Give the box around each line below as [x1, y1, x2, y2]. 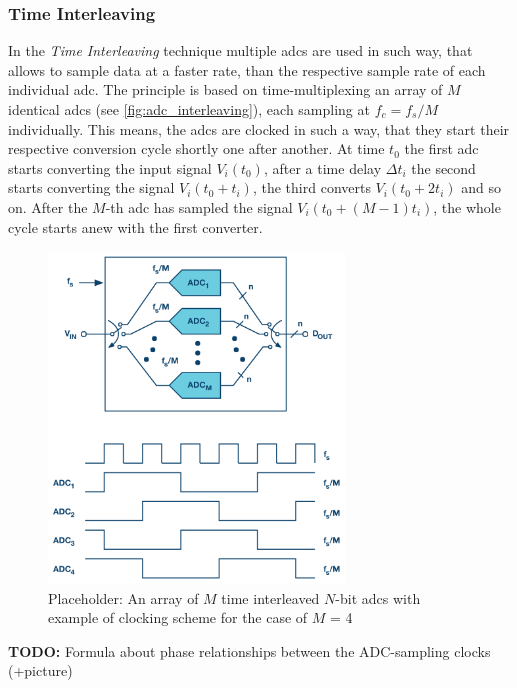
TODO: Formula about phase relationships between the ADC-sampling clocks [8, 640, 491, 661]
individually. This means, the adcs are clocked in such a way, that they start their [8, 118, 510, 139]
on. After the [8, 196, 88, 217]
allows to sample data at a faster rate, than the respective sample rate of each [8, 59, 486, 80]
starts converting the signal [8, 177, 175, 198]
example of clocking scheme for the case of [48, 607, 308, 628]
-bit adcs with [335, 587, 421, 608]
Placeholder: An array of [48, 587, 199, 608]
